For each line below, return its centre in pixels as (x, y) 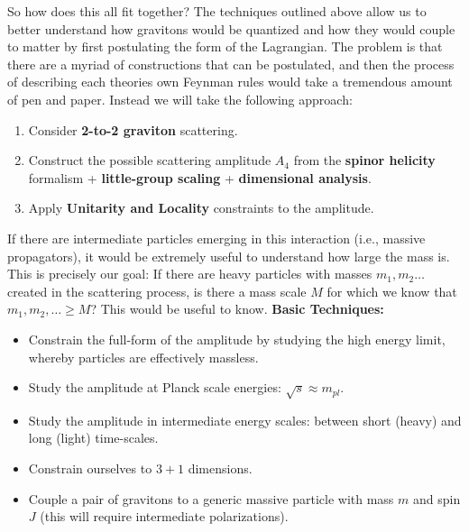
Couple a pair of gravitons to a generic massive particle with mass (211, 498)
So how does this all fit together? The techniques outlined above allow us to (217, 11)
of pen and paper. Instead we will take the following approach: (180, 99)
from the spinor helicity (364, 160)
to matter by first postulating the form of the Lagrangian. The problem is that (225, 46)
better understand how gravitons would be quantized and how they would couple (231, 28)
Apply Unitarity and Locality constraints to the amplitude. (201, 208)
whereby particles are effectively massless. (143, 357)
